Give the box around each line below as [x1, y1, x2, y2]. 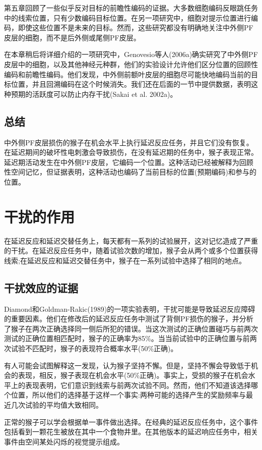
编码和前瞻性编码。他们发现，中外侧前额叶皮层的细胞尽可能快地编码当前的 [4, 69, 251, 79]
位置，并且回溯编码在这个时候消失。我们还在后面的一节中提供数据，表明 [11, 79, 251, 89]
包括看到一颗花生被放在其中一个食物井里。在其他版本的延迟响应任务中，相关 [4, 426, 258, 437]
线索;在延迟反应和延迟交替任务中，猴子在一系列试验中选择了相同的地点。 [4, 255, 246, 265]
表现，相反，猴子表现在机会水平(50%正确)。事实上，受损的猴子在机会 [18, 370, 248, 380]
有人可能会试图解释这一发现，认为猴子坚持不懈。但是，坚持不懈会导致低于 [4, 360, 251, 370]
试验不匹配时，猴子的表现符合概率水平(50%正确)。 [11, 343, 178, 353]
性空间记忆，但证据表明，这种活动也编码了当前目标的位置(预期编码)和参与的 [4, 166, 256, 177]
